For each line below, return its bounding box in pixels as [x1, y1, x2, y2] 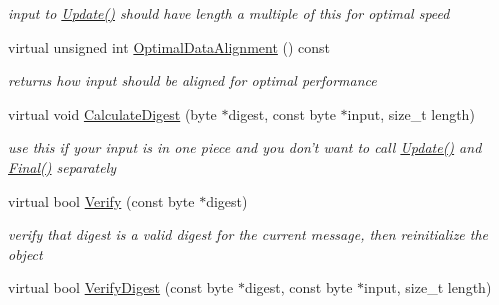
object [8, 243, 43, 264]
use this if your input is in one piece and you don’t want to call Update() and [8, 137, 482, 158]
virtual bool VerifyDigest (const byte [8, 277, 234, 298]
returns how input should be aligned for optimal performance [8, 70, 377, 91]
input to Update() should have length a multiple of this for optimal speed [8, 3, 450, 23]
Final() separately [8, 156, 117, 177]
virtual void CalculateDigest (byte [8, 103, 217, 124]
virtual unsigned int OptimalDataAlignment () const [8, 36, 331, 57]
